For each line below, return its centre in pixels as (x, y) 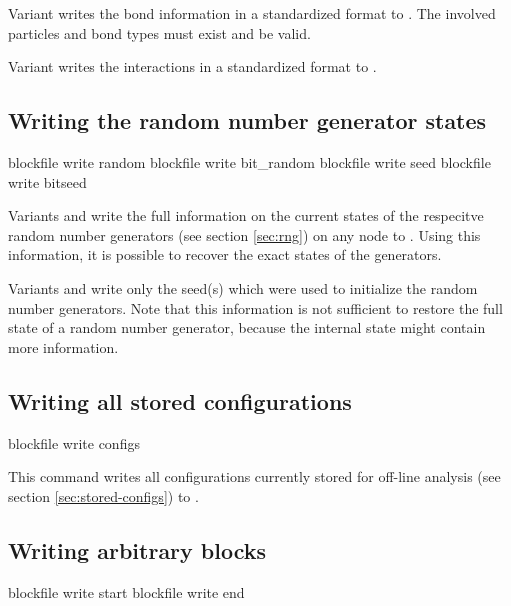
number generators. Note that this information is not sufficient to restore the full (255, 307)
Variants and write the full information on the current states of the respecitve (246, 215)
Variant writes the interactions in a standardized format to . (192, 66)
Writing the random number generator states (247, 120)
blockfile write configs (74, 442)
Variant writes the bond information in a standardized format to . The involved (252, 13)
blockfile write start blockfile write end (126, 591)
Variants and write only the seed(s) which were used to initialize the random (243, 287)
